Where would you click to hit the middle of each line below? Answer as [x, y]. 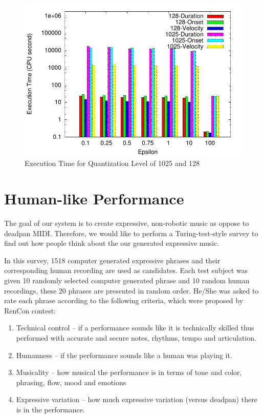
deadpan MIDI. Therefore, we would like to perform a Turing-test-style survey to [131, 233]
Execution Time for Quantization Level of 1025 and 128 [112, 163]
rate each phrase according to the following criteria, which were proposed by [124, 300]
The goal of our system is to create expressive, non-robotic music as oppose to [127, 223]
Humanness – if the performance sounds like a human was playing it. [124, 355]
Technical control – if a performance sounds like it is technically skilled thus [135, 328]
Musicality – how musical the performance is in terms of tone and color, [129, 372]
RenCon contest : [30, 310]
